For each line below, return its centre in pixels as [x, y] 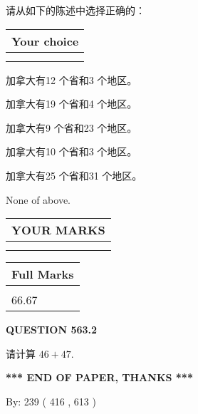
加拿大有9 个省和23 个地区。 [72, 127]
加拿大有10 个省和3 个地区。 [72, 151]
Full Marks [43, 274]
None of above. [38, 199]
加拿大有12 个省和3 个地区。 [72, 79]
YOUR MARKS [58, 230]
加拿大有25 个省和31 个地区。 [74, 175]
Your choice [45, 41]
